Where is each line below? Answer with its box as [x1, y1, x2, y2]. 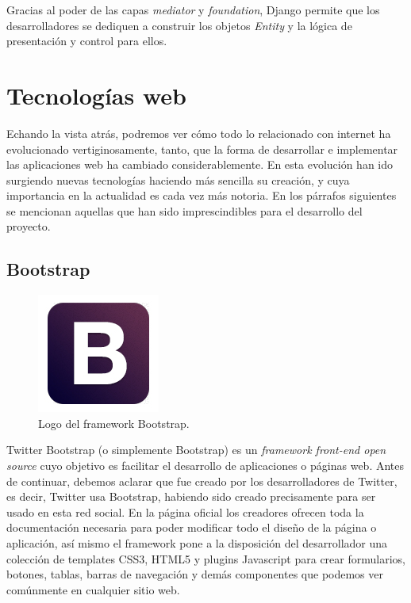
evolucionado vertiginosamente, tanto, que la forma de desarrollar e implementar [6, 140, 398, 157]
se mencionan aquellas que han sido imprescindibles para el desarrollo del [6, 202, 363, 219]
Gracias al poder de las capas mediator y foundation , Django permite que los [6, 2, 380, 17]
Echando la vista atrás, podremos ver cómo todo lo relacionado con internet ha [6, 124, 391, 141]
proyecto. [6, 218, 51, 235]
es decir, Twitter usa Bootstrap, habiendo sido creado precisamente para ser [6, 488, 376, 505]
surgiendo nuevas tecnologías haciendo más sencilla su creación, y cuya [6, 171, 350, 188]
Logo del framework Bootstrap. [38, 414, 190, 431]
